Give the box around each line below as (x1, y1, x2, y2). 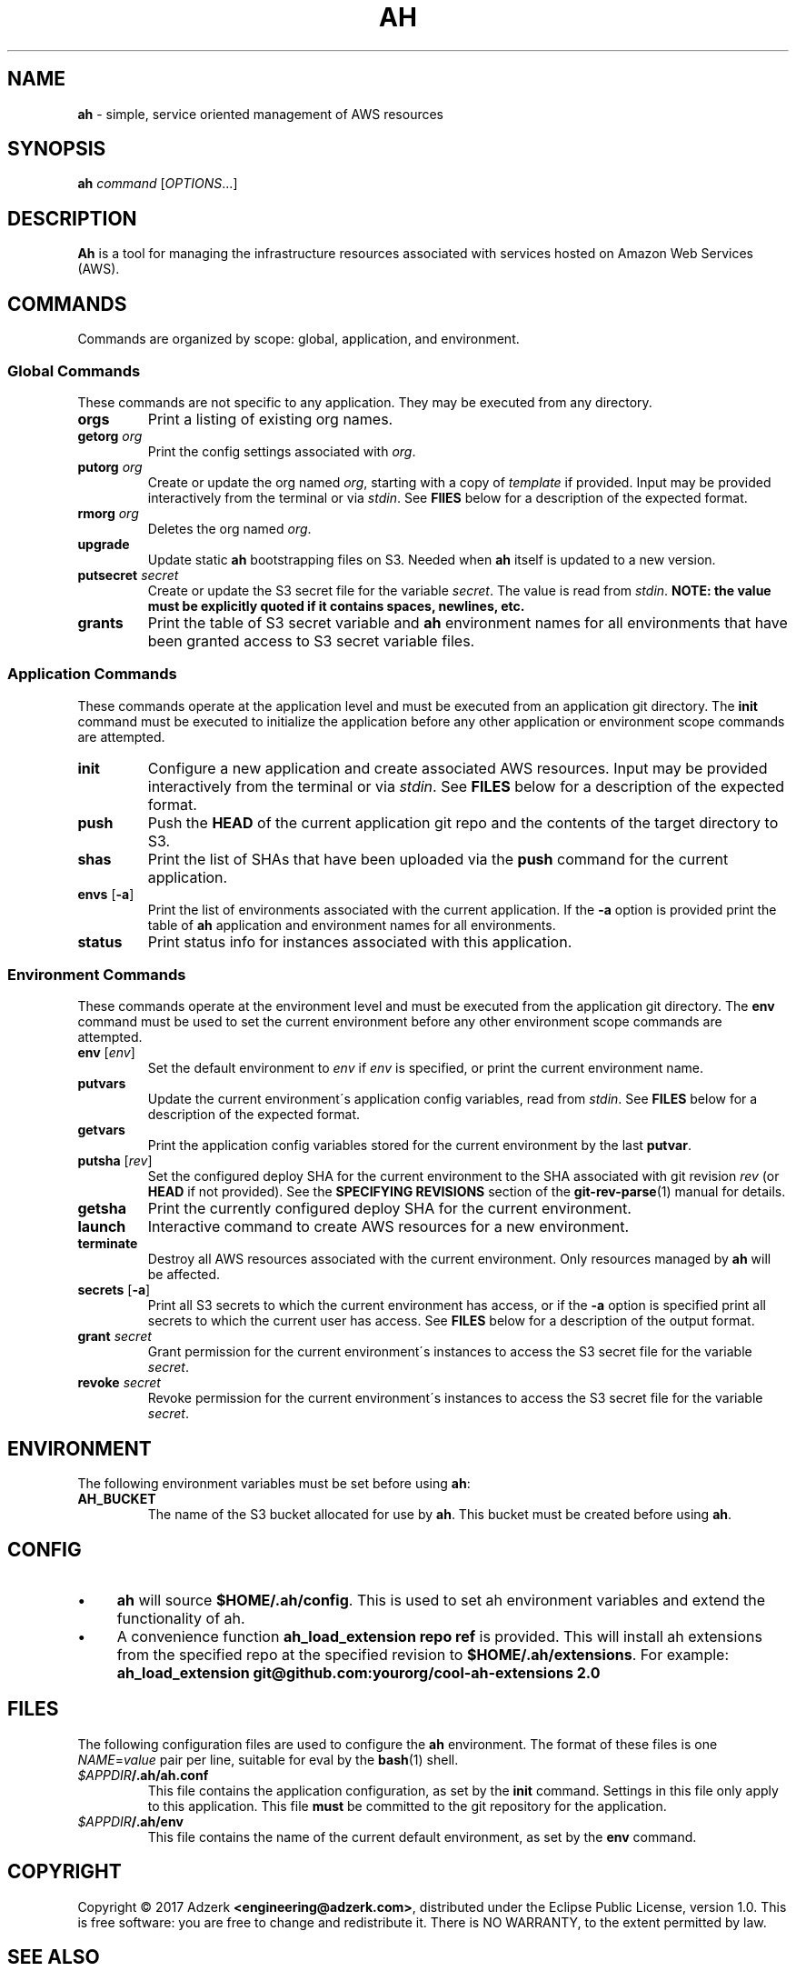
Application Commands (7, 665, 177, 684)
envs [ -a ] (77, 885, 134, 902)
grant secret (77, 1328, 152, 1345)
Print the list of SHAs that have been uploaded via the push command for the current (147, 849, 729, 868)
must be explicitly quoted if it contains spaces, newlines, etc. (147, 597, 525, 614)
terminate (77, 1236, 138, 1252)
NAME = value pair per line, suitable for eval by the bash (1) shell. (77, 1751, 459, 1767)
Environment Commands (7, 965, 186, 984)
